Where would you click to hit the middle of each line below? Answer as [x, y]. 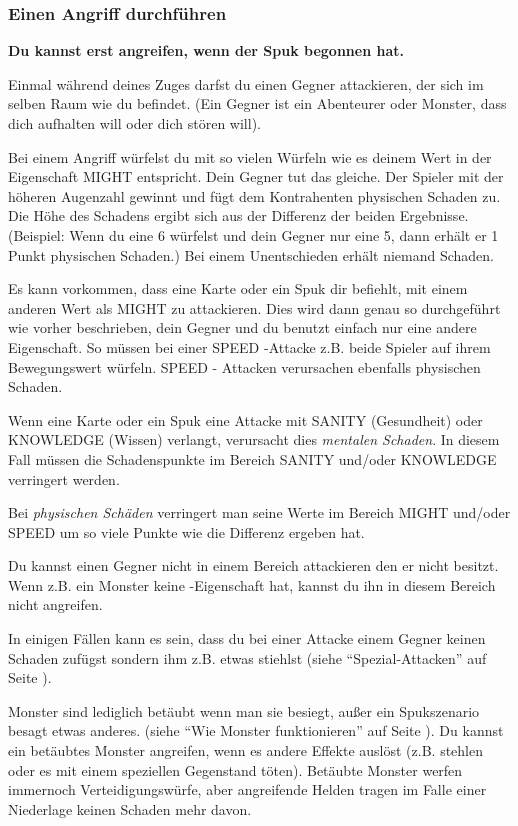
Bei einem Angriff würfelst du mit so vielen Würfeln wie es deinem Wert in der [250, 156]
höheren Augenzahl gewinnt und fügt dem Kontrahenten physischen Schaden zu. [254, 195]
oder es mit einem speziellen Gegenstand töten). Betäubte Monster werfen [235, 769]
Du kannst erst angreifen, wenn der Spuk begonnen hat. [206, 50]
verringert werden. [64, 478]
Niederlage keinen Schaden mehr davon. [130, 808]
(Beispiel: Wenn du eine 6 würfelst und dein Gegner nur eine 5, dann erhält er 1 [253, 234]
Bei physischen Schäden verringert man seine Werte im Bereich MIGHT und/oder [259, 512]
